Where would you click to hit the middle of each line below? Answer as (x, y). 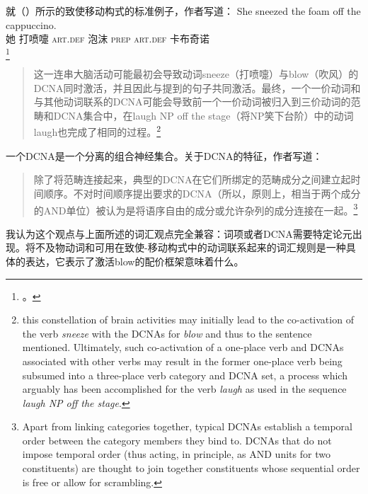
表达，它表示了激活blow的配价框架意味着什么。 (134, 261)
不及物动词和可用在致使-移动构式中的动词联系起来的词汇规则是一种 (190, 247)
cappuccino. (31, 24)
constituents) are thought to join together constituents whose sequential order (191, 468)
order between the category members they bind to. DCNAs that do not (177, 440)
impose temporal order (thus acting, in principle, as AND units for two (176, 454)
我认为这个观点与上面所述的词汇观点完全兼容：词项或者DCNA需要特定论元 (179, 233)
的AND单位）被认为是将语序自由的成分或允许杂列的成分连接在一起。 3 (196, 209)
